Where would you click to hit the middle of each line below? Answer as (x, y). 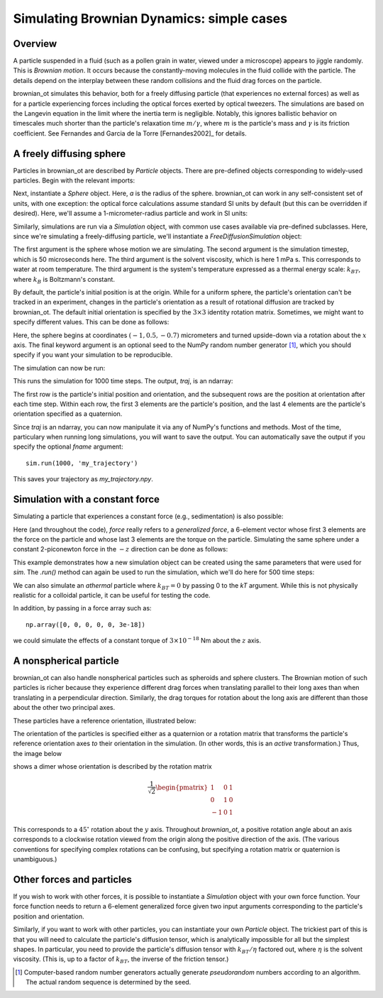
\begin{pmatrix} (182, 788)
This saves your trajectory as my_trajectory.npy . (83, 479)
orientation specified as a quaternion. (68, 414)
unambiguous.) (35, 860)
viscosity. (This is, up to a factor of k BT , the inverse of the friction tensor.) (121, 960)
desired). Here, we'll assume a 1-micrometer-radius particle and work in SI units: (131, 214)
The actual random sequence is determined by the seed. (109, 982)
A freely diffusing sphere (70, 154)
